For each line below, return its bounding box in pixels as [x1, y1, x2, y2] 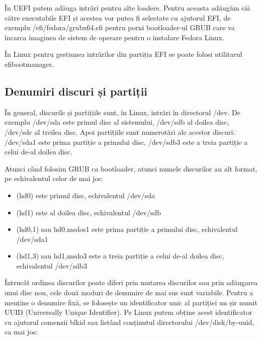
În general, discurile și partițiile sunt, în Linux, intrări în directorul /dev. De [5, 107, 240, 117]
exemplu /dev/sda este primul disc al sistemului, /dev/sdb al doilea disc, [5, 117, 229, 127]
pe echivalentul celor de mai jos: [5, 173, 103, 184]
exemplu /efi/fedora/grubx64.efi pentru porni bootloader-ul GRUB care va [5, 22, 235, 33]
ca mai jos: [5, 326, 38, 337]
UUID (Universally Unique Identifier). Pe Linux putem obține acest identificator [5, 307, 252, 317]
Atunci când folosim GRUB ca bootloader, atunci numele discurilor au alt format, [5, 163, 257, 174]
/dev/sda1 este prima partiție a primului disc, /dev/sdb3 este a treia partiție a [5, 136, 248, 147]
